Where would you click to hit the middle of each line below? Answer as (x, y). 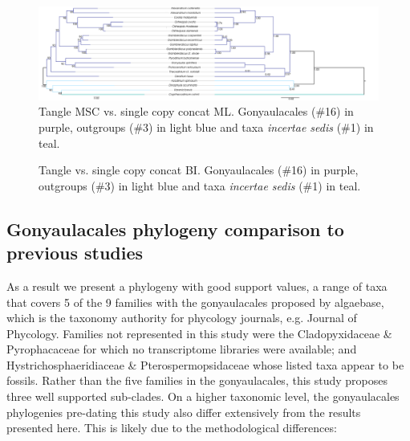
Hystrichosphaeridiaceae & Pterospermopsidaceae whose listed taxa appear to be (205, 364)
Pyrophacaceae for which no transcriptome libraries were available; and (182, 349)
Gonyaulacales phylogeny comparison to (175, 229)
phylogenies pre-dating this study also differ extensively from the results (184, 412)
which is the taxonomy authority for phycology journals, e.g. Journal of (182, 318)
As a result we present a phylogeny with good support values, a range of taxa (197, 286)
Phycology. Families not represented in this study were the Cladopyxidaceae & (199, 333)
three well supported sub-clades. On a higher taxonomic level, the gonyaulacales (203, 396)
